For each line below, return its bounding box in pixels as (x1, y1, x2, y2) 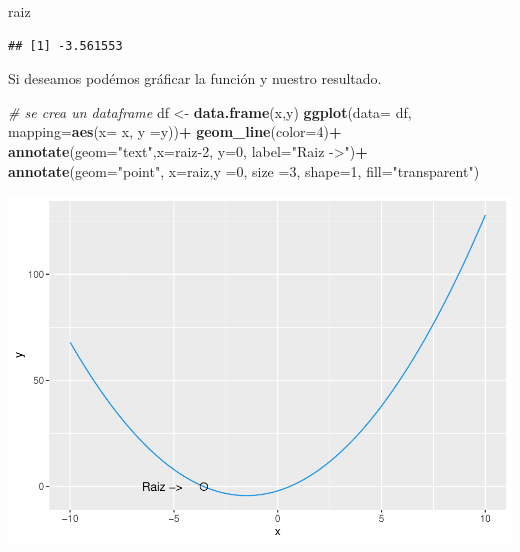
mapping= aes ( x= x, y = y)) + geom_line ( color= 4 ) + (8, 121, 342, 142)
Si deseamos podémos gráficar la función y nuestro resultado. (8, 68, 382, 89)
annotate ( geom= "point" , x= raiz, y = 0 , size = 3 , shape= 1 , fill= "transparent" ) (8, 160, 480, 181)
